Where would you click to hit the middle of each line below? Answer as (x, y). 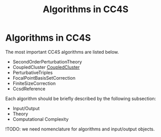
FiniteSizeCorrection (34, 83)
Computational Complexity (41, 119)
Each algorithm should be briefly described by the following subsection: (81, 98)
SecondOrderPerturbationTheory (47, 61)
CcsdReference (29, 89)
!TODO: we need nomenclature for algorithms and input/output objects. (80, 129)
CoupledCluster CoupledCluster (46, 67)
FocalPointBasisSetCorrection (44, 78)
